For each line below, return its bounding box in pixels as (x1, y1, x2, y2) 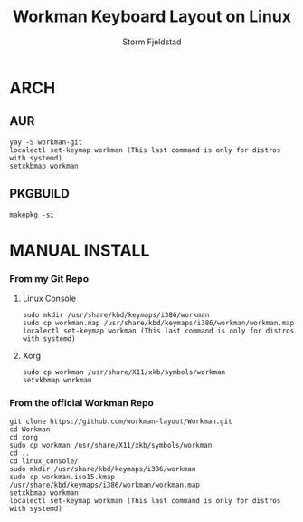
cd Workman (9, 425, 51, 434)
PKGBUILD (9, 186, 70, 201)
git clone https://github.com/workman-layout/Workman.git (9, 417, 232, 427)
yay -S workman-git (9, 138, 83, 147)
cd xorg (9, 433, 39, 442)
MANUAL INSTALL (9, 240, 150, 260)
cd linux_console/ (9, 457, 79, 466)
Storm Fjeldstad (122, 36, 182, 47)
